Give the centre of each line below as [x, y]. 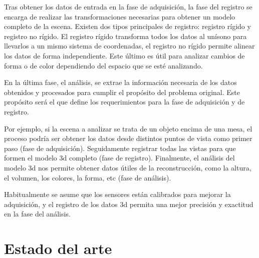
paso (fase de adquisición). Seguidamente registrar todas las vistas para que [120, 148]
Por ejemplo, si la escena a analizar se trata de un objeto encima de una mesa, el [128, 128]
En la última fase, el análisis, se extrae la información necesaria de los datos [120, 82]
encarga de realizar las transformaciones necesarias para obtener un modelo [120, 16]
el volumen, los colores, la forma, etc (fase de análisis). [88, 177]
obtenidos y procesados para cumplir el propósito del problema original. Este [122, 92]
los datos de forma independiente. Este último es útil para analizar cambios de [124, 55]
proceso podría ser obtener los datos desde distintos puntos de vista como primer [128, 138]
